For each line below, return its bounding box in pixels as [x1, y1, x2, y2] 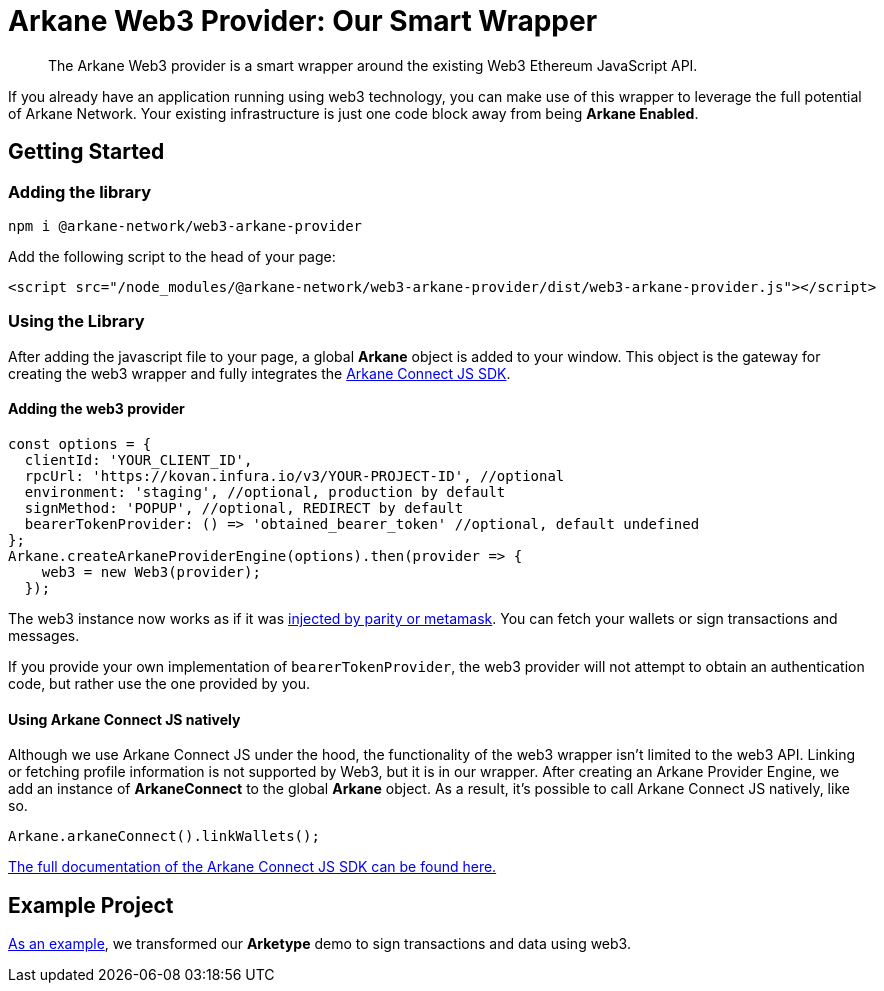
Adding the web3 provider [8, 400, 185, 418]
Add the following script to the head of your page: [8, 247, 336, 265]
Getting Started [8, 139, 165, 165]
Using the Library [8, 311, 145, 332]
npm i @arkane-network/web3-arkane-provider [8, 217, 363, 234]
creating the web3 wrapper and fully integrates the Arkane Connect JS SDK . [8, 364, 511, 382]
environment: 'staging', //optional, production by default [24, 483, 506, 500]
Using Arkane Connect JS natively [8, 710, 241, 728]
